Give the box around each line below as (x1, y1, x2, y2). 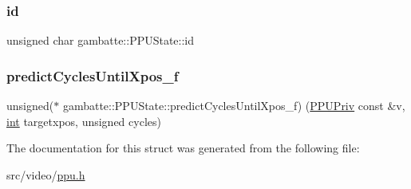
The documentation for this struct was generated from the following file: (6, 140, 360, 156)
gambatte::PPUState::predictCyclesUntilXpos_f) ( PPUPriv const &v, (62, 97, 405, 114)
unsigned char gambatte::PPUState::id (6, 32, 195, 49)
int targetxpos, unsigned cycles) (6, 112, 161, 129)
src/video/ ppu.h (6, 166, 85, 183)
